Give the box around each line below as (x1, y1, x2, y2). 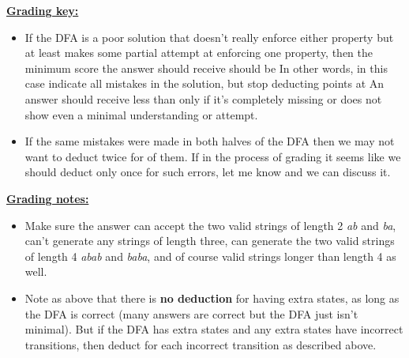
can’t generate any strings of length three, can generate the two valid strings (24, 232, 395, 249)
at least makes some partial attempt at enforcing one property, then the (24, 44, 373, 61)
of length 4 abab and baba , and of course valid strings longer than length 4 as (24, 247, 396, 264)
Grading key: (6, 2, 79, 18)
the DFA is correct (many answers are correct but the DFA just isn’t (24, 305, 358, 322)
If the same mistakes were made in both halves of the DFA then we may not (24, 133, 395, 149)
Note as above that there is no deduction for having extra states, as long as (24, 289, 400, 306)
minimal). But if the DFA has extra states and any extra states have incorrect (24, 321, 403, 337)
